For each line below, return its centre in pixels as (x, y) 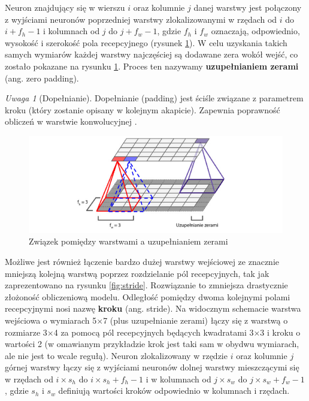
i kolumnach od (72, 31)
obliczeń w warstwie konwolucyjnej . (71, 121)
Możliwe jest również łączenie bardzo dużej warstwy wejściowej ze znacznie (142, 261)
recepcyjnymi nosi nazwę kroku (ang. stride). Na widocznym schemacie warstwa (153, 308)
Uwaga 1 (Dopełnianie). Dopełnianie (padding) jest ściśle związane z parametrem (154, 98)
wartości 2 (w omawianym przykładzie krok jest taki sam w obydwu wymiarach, (152, 344)
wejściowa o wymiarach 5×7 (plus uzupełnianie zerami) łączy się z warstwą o (146, 320)
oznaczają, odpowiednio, (255, 31)
